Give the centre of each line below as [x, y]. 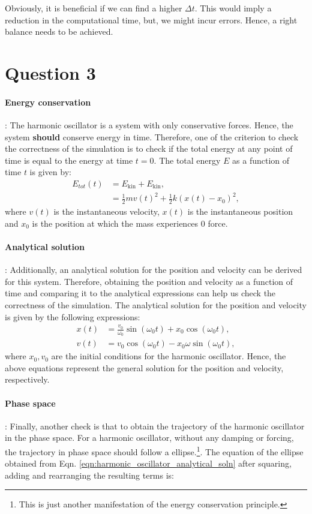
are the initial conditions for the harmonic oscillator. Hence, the [169, 356]
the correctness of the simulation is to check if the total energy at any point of [149, 148]
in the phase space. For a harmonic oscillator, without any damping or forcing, [149, 438]
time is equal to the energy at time [69, 160]
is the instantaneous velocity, [106, 211]
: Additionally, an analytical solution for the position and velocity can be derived [154, 270]
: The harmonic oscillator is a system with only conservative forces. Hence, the [149, 124]
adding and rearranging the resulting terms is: [90, 475]
